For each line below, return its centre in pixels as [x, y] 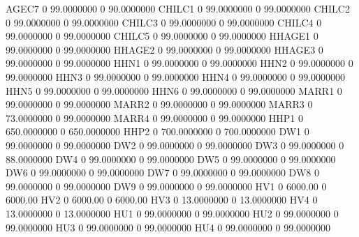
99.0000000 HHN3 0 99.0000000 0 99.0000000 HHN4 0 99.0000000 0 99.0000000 [176, 76]
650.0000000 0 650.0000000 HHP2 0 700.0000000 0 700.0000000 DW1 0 [157, 131]
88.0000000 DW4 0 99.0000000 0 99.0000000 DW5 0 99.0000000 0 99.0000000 [171, 159]
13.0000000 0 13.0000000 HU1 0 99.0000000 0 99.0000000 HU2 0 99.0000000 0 [172, 213]
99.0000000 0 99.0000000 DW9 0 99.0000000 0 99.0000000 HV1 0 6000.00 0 [166, 186]
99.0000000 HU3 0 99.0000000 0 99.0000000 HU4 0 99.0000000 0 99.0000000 [168, 227]
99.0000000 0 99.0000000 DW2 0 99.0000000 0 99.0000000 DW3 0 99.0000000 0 [175, 145]
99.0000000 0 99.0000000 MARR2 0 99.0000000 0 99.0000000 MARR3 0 [159, 104]
